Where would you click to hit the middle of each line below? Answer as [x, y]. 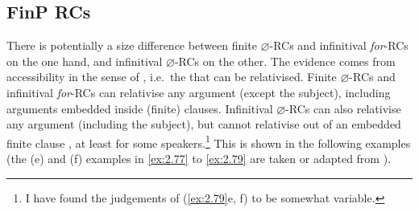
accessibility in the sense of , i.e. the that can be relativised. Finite [172, 77]
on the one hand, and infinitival [85, 61]
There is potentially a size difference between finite [132, 45]
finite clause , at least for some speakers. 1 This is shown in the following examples [209, 141]
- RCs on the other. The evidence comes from [285, 61]
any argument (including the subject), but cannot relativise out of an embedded [204, 124]
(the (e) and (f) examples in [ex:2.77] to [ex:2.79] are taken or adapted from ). [199, 159]
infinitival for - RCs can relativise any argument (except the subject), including [199, 92]
